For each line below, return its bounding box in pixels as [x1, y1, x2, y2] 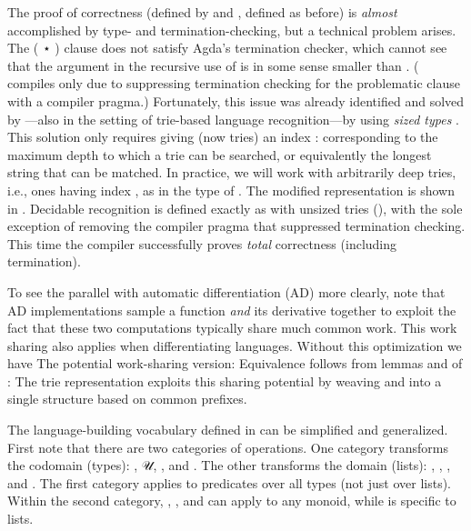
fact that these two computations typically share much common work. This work [7, 318, 457, 337]
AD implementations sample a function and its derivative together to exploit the [7, 300, 456, 319]
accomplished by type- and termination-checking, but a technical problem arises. [7, 20, 456, 39]
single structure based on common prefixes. [7, 389, 247, 408]
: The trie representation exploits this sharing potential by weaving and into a [7, 371, 442, 390]
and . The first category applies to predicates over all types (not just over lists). [7, 473, 451, 492]
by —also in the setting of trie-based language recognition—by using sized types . [7, 109, 459, 128]
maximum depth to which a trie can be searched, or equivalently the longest [7, 145, 432, 164]
